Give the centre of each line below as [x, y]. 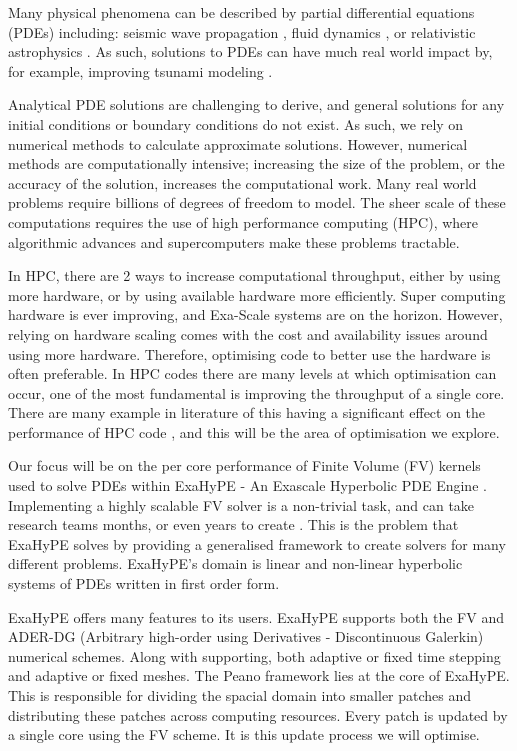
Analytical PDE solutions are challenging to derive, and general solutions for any [256, 104]
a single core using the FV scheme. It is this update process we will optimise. [244, 734]
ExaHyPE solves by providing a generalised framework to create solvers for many [257, 543]
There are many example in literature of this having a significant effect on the [247, 412]
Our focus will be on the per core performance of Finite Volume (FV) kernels [244, 465]
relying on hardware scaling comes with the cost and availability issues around [248, 333]
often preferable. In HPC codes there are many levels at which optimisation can [252, 373]
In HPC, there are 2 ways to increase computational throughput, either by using [254, 275]
